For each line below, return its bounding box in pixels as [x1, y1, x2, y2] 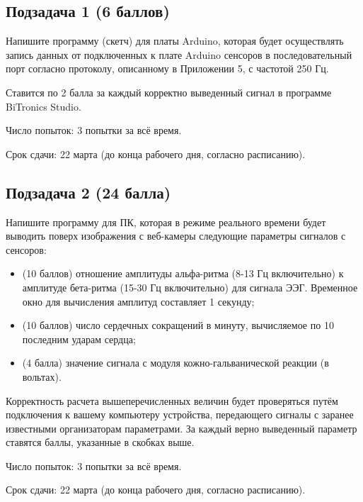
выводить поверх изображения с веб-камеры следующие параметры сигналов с [6, 228, 346, 243]
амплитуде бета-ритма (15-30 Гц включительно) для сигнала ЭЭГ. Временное [22, 279, 358, 294]
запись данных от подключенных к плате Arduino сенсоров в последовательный [6, 47, 352, 62]
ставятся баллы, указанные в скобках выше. [6, 435, 195, 450]
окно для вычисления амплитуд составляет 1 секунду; [22, 294, 255, 308]
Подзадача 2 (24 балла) [6, 181, 171, 203]
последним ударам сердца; [22, 331, 136, 346]
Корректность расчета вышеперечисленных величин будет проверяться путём [6, 393, 338, 408]
